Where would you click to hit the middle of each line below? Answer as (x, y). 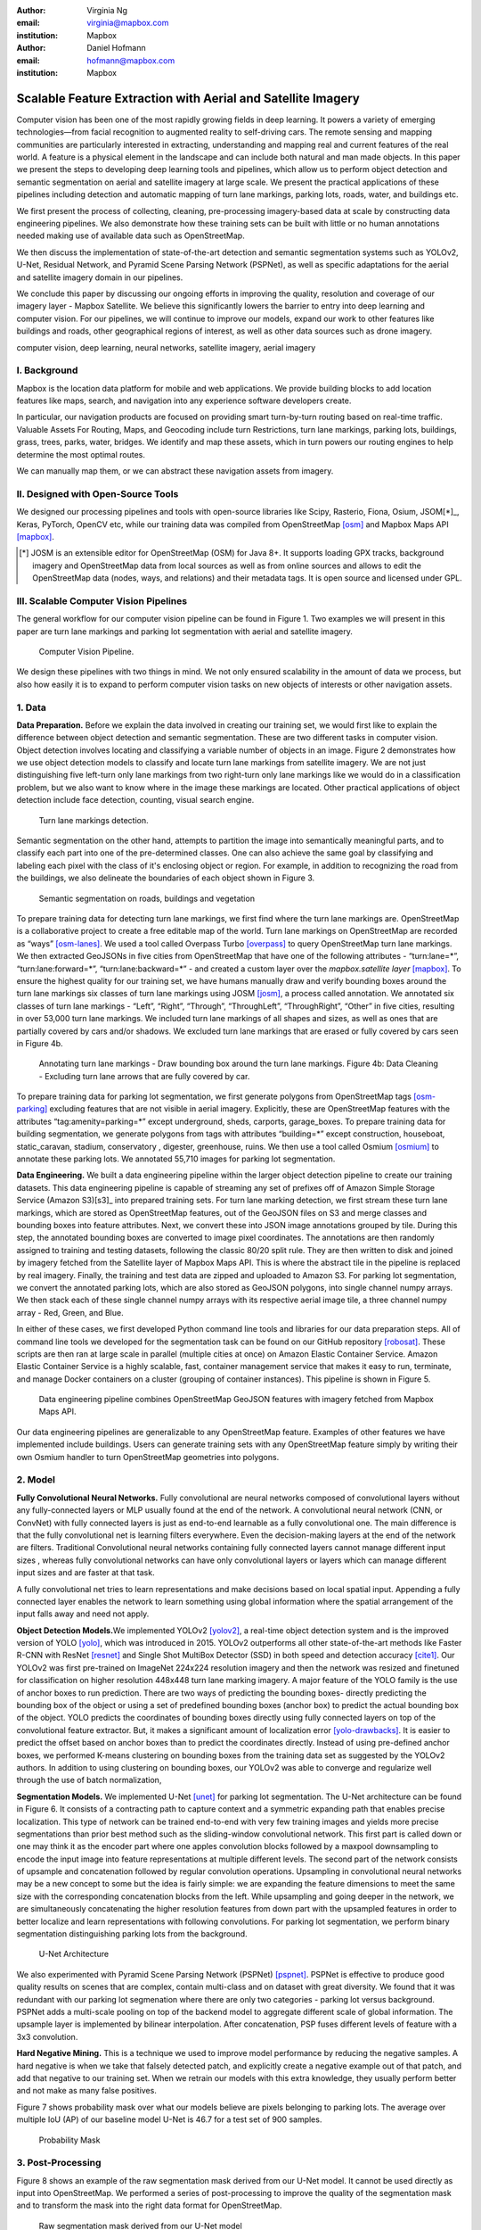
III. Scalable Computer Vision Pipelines (102, 600)
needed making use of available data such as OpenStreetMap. (130, 235)
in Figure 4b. (40, 1043)
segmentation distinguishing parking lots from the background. (132, 1934)
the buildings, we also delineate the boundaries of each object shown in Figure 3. (166, 878)
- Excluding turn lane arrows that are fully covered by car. (144, 1076)
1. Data (31, 707)
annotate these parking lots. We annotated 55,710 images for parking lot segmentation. (176, 1159)
